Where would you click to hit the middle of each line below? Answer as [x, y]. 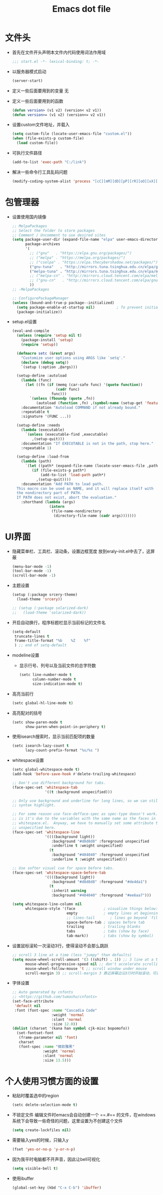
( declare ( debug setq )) [45, 362]
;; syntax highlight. [34, 805]
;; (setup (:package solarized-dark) [50, 608]
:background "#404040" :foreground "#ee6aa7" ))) [101, 895]
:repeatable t [35, 412]
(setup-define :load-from [43, 457]
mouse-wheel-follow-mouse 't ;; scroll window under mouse [86, 968]
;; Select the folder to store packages [53, 231]
